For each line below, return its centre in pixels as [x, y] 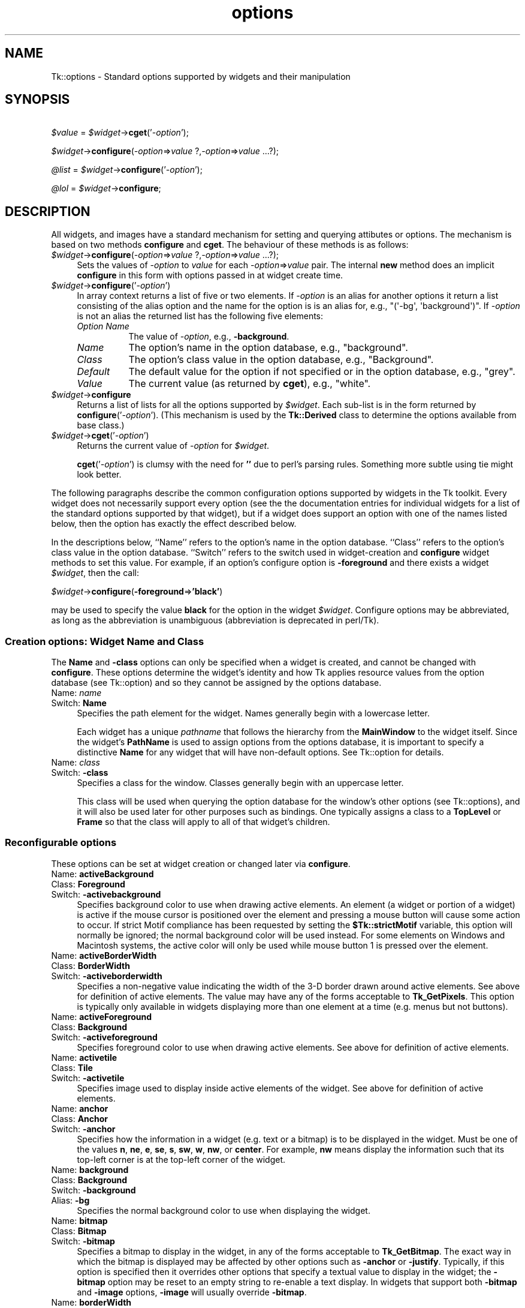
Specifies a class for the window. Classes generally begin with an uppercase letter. [240, 783]
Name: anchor [80, 1108]
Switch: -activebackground [106, 894]
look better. [99, 475]
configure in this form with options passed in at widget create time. [210, 275]
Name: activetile [84, 1057]
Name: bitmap [79, 1220]
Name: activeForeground [102, 1016]
